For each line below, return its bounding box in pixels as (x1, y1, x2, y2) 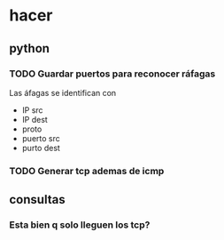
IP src (21, 104, 43, 116)
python (9, 41, 50, 56)
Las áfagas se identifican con (9, 87, 117, 98)
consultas (9, 192, 66, 207)
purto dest (21, 142, 60, 153)
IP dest (21, 114, 49, 124)
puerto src (21, 132, 60, 143)
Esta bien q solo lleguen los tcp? (9, 219, 151, 231)
